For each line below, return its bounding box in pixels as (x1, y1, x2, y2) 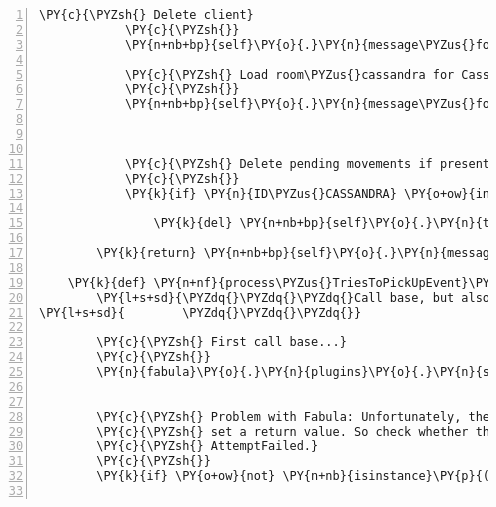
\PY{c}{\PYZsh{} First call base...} (96, 335, 347, 350)
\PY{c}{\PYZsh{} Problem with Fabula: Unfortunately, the (96, 409, 491, 424)
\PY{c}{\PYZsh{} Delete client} (39, 8, 254, 22)
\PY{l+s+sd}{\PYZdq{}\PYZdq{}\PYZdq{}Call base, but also (96, 290, 491, 305)
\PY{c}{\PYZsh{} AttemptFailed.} (96, 439, 319, 454)
